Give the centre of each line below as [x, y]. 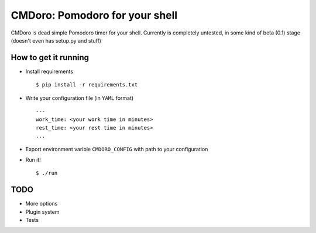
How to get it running [50, 58]
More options [42, 204]
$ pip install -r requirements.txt [87, 85]
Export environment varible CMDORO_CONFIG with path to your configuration [117, 149]
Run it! [33, 159]
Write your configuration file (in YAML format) [80, 98]
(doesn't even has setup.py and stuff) [56, 40]
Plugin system [42, 212]
